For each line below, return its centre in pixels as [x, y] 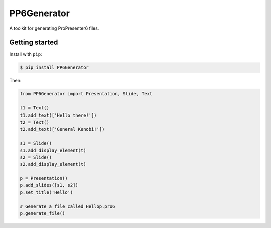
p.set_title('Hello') [46, 192]
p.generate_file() [42, 214]
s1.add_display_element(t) [53, 150]
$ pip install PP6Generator [54, 68]
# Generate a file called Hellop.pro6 [67, 206]
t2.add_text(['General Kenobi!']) [62, 129]
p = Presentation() [44, 179]
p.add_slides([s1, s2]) [49, 185]
